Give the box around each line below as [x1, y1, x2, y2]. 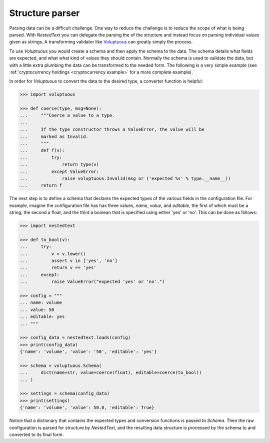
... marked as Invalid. [19, 133, 88, 139]
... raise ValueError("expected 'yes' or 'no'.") [19, 279, 165, 284]
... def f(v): [19, 147, 65, 153]
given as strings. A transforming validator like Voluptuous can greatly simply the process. [9, 39, 193, 45]
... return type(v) [19, 161, 99, 167]
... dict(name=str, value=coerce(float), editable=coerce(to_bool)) [19, 370, 202, 375]
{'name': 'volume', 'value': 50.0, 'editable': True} [19, 405, 154, 410]
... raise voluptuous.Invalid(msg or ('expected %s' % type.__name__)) [19, 175, 231, 181]
